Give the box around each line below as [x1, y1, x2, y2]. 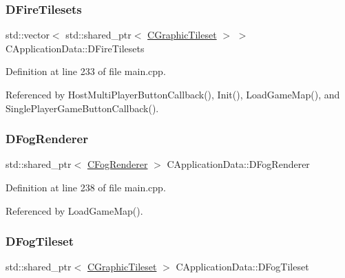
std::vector [6, 28, 50, 42]
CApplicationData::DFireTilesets [6, 41, 145, 55]
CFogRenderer [87, 157, 148, 171]
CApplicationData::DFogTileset [176, 259, 309, 274]
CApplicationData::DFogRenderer [167, 157, 310, 171]
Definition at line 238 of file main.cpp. [6, 180, 166, 194]
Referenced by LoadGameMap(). [6, 203, 143, 217]
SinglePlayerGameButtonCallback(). [6, 100, 159, 115]
